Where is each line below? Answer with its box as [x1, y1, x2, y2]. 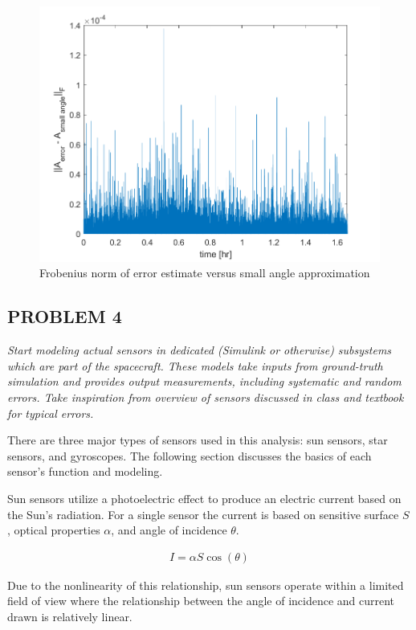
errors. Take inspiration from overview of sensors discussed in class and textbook [7, 389, 404, 406]
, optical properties [7, 522, 100, 538]
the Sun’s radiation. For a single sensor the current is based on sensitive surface [7, 505, 399, 522]
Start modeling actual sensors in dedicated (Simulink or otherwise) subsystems [7, 342, 392, 358]
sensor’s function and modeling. [7, 463, 163, 480]
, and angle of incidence [111, 522, 227, 538]
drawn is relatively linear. [7, 608, 133, 625]
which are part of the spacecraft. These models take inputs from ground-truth [7, 357, 383, 374]
